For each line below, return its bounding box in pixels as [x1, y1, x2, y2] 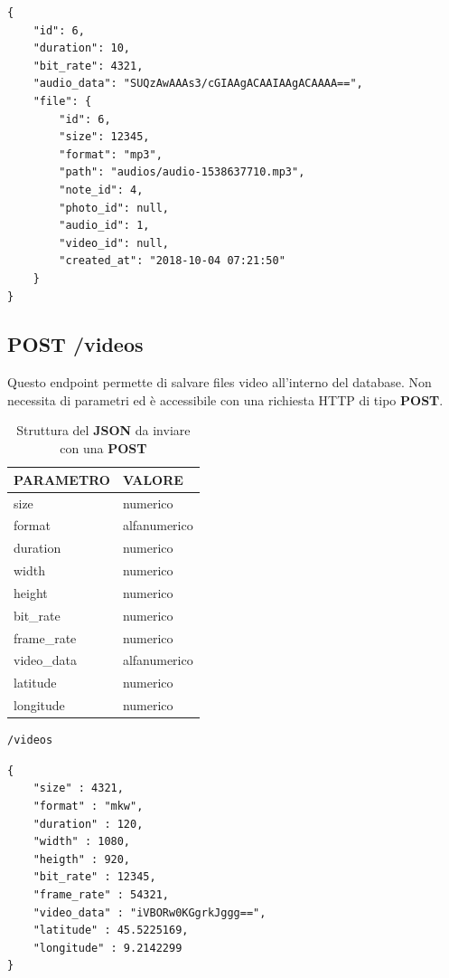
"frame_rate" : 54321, [33, 888, 169, 901]
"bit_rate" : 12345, [33, 870, 156, 884]
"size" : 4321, [33, 782, 124, 795]
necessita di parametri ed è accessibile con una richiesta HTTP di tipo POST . [7, 390, 444, 409]
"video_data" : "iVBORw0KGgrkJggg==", [33, 906, 267, 919]
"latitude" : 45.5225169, [33, 924, 189, 937]
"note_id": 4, [59, 183, 144, 196]
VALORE [122, 470, 183, 489]
